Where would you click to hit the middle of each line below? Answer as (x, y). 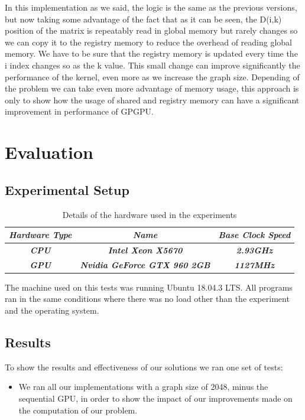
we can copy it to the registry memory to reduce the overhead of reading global (148, 42)
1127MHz (254, 264)
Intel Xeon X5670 (145, 250)
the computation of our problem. (78, 410)
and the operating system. (52, 310)
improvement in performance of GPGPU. (79, 111)
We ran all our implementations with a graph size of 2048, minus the (143, 387)
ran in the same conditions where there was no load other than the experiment (147, 299)
